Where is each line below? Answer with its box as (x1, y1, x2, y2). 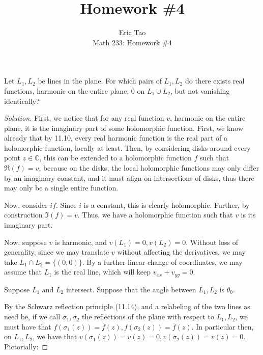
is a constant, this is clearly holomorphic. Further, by (83, 199, 250, 210)
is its (241, 209, 256, 220)
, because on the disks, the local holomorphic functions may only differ (39, 162, 259, 173)
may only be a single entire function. (4, 182, 119, 193)
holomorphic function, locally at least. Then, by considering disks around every (4, 142, 251, 153)
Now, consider (4, 199, 48, 210)
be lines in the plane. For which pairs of (38, 75, 162, 86)
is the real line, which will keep (54, 266, 151, 277)
